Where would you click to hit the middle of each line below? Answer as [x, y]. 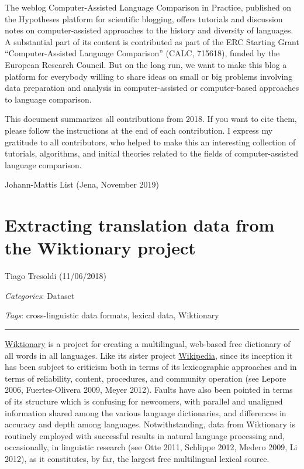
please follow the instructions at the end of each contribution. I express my [139, 130]
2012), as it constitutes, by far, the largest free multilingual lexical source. [137, 458]
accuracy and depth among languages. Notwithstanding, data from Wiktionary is [150, 424]
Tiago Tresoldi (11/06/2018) [56, 276]
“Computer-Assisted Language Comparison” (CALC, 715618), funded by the [142, 53]
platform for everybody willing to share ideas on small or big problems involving [149, 76]
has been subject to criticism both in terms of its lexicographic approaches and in [151, 367]
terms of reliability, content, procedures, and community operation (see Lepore [146, 378]
